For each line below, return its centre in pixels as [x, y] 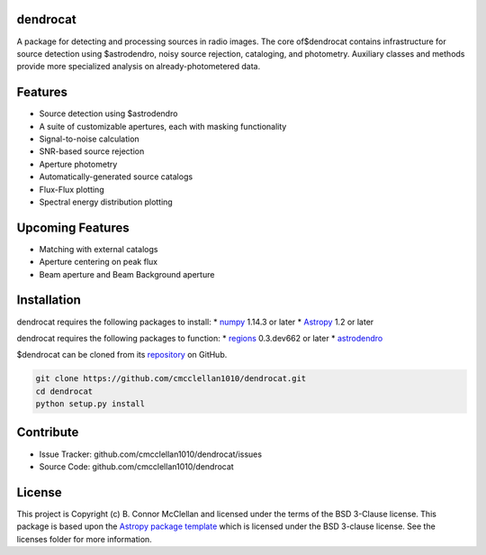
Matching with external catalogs [99, 249]
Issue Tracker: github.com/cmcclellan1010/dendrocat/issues [151, 454]
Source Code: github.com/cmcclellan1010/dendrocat [136, 466]
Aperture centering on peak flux [98, 262]
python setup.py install [90, 404]
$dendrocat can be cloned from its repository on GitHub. [122, 355]
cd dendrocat [64, 391]
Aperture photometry [78, 164]
